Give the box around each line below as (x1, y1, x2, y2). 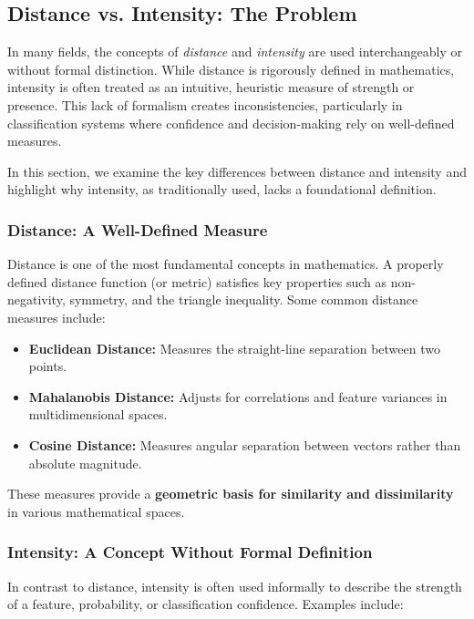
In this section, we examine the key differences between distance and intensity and (7, 161, 467, 181)
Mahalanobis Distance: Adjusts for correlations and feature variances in (28, 387, 448, 406)
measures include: (7, 307, 106, 326)
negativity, (7, 290, 66, 309)
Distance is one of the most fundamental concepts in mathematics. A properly (7, 254, 444, 273)
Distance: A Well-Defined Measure (7, 218, 268, 241)
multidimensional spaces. (28, 405, 168, 424)
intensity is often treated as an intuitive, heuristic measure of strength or (7, 77, 415, 97)
